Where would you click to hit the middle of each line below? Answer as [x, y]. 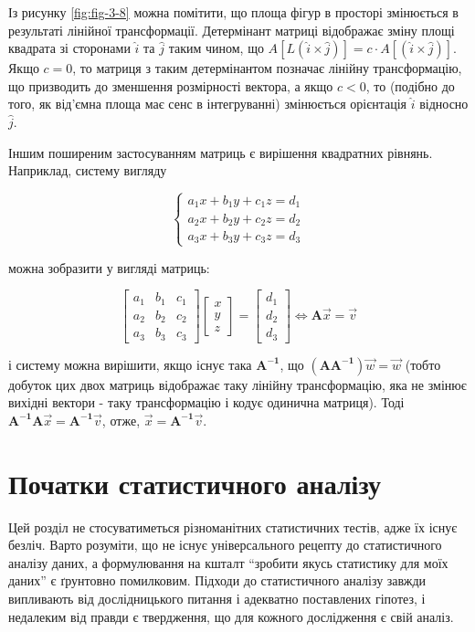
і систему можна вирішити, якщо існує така [130, 364]
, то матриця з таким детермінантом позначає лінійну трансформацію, [267, 68]
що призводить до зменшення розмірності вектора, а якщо [171, 85]
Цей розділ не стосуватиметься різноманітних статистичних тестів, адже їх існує [233, 527]
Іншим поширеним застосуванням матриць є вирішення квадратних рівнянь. [221, 152]
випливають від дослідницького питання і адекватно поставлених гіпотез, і [217, 599]
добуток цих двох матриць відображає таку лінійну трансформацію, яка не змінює [237, 384]
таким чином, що [216, 48]
